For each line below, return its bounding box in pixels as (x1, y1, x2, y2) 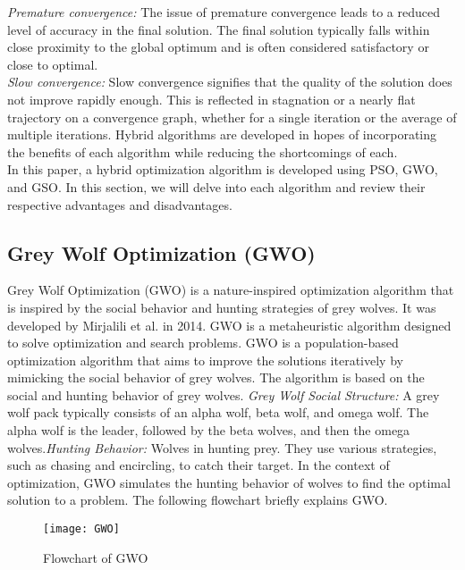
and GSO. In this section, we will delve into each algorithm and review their (7, 177, 426, 196)
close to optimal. (7, 54, 98, 73)
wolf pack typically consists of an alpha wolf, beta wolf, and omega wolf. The (7, 403, 429, 422)
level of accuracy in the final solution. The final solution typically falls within (7, 20, 430, 38)
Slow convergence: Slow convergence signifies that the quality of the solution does (7, 72, 452, 91)
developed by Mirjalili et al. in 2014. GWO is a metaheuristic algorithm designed (7, 315, 452, 334)
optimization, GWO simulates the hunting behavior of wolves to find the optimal (7, 473, 451, 491)
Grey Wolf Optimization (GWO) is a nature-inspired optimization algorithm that (7, 281, 454, 299)
